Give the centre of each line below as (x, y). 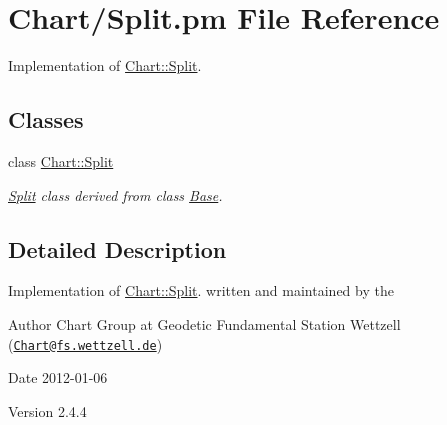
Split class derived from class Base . (115, 194)
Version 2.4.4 (47, 410)
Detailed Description (117, 248)
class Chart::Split (61, 160)
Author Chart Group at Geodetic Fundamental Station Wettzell (204, 323)
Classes (46, 119)
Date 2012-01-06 (58, 377)
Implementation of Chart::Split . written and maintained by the (201, 290)
